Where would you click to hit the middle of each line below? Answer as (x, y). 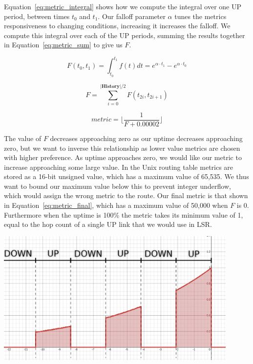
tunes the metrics (200, 16)
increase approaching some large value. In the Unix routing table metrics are (119, 167)
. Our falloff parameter (132, 16)
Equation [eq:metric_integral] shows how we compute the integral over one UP (123, 6)
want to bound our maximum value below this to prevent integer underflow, (117, 186)
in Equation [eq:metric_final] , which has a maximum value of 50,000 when (116, 205)
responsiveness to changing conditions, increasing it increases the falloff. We (117, 26)
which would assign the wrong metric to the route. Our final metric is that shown (126, 195)
